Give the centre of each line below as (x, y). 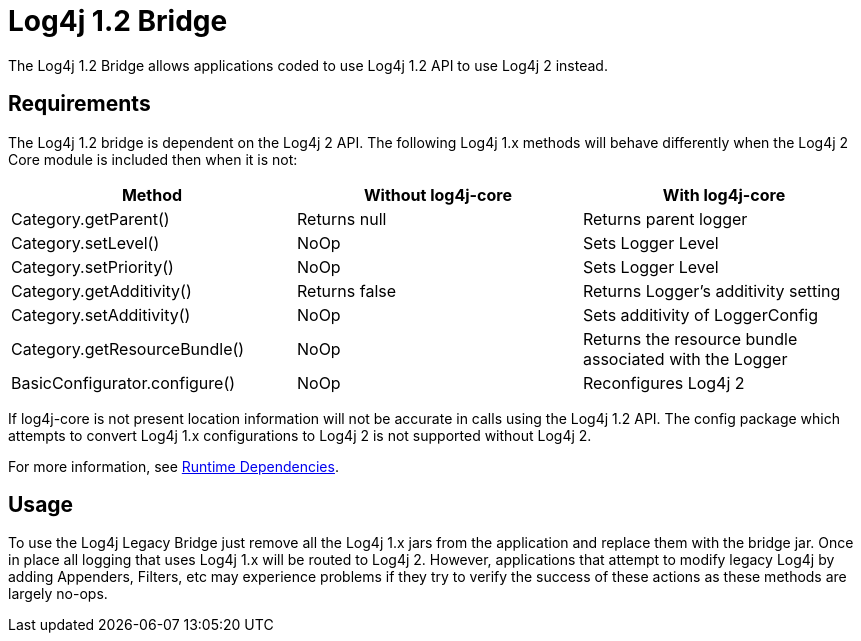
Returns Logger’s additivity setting (711, 290)
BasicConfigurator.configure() (123, 382)
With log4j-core (724, 194)
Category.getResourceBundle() (128, 348)
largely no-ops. (58, 594)
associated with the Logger (685, 358)
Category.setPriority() (92, 266)
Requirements (79, 104)
